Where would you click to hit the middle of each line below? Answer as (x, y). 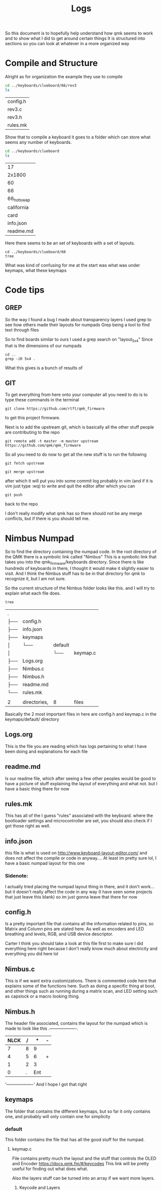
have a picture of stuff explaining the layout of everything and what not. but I (81, 783)
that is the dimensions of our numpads (44, 345)
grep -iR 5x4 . (20, 359)
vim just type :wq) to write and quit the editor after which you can (70, 486)
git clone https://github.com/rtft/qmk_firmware (55, 409)
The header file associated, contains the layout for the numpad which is (76, 1023)
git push (14, 495)
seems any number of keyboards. (38, 142)
